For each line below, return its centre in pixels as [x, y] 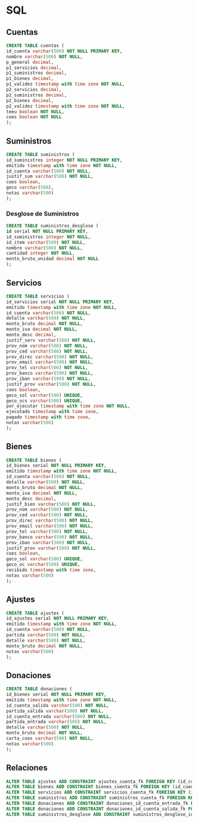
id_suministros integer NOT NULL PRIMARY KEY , [64, 160]
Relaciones [27, 768]
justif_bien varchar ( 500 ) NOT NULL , [51, 504]
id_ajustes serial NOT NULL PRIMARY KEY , [58, 619]
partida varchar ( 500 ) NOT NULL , [46, 635]
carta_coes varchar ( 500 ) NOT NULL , [50, 739]
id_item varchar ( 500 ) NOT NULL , [46, 242]
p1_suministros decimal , [37, 73]
